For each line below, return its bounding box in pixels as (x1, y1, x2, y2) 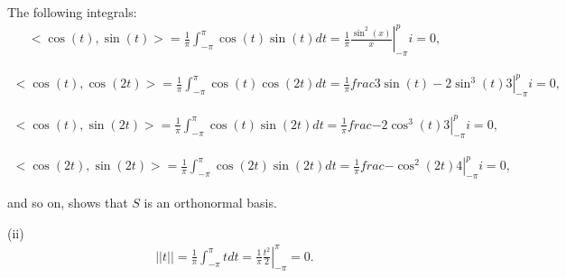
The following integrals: (7, 3, 137, 21)
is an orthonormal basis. (144, 192, 277, 211)
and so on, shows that (7, 192, 128, 211)
